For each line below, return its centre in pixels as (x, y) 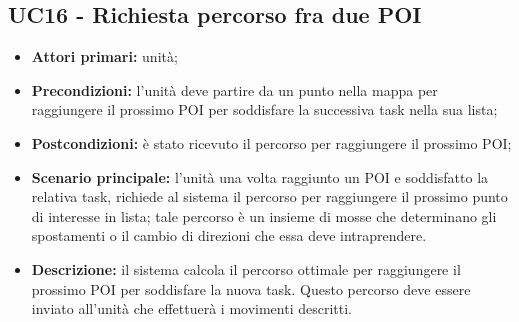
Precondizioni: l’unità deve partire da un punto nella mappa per (234, 89)
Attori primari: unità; (104, 56)
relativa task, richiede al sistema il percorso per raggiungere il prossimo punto (269, 196)
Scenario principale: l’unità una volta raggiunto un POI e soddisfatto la (260, 176)
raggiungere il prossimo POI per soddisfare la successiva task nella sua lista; (264, 109)
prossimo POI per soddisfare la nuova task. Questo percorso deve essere (251, 288)
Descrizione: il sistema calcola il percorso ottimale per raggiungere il (246, 268)
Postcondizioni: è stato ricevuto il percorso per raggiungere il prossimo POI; (271, 142)
